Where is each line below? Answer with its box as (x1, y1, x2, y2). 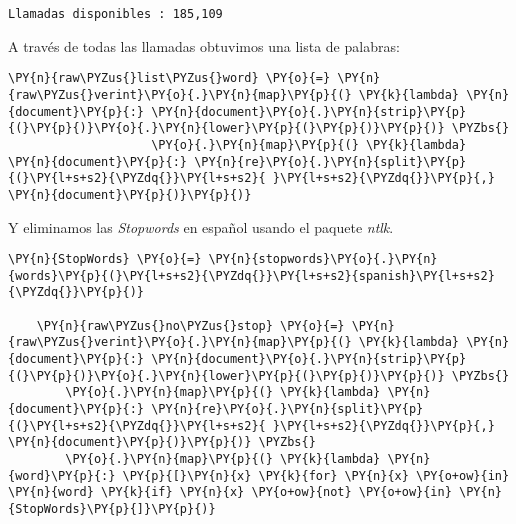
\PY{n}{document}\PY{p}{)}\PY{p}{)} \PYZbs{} (8, 435, 316, 450)
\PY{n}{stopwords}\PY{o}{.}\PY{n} (208, 252, 438, 267)
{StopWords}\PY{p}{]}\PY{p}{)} (8, 501, 216, 516)
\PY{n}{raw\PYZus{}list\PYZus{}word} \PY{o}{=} (8, 71, 331, 86)
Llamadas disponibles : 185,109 (8, 7, 223, 21)
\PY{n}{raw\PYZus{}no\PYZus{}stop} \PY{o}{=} (36, 318, 345, 333)
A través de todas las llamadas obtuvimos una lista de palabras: (8, 35, 400, 56)
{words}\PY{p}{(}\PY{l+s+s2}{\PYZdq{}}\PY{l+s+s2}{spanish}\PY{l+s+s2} (8, 268, 495, 283)
